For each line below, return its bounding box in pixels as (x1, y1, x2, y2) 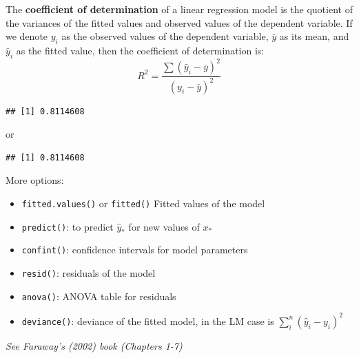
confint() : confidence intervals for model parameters (21, 242, 248, 257)
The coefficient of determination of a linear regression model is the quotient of (6, 2, 353, 16)
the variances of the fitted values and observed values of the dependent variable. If (6, 15, 353, 30)
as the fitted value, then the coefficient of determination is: (16, 43, 265, 57)
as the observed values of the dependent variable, (61, 29, 269, 43)
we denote (6, 29, 48, 43)
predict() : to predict (21, 219, 114, 233)
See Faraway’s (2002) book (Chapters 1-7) (6, 338, 183, 352)
